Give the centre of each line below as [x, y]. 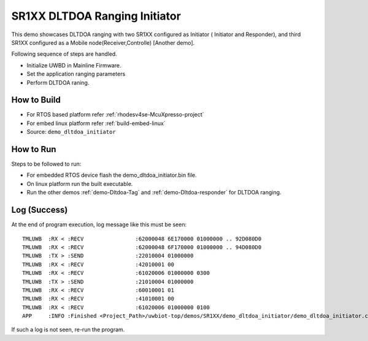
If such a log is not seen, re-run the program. [68, 330]
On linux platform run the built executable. [80, 183]
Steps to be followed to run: [46, 164]
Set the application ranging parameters [76, 74]
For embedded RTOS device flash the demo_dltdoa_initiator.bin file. [112, 175]
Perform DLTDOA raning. [58, 82]
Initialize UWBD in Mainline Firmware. [74, 65]
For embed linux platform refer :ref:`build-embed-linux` [96, 123]
